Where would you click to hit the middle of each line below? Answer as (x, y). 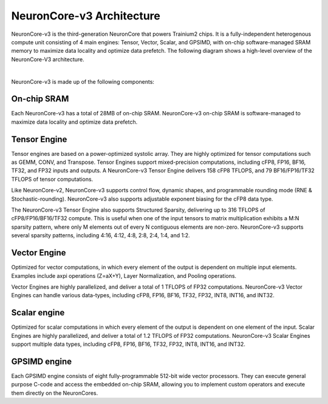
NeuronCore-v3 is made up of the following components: (83, 81)
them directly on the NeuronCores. (55, 393)
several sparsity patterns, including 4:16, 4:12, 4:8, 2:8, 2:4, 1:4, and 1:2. (101, 235)
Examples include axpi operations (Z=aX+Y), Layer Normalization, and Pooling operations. (124, 275)
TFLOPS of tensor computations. (52, 179)
